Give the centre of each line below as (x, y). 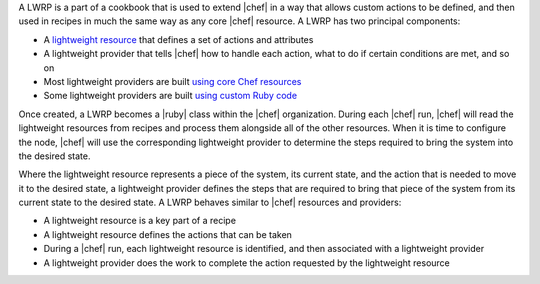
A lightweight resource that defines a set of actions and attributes (178, 39)
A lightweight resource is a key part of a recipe (140, 221)
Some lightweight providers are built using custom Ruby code (170, 96)
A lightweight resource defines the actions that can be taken (167, 234)
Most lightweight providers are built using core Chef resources (172, 81)
